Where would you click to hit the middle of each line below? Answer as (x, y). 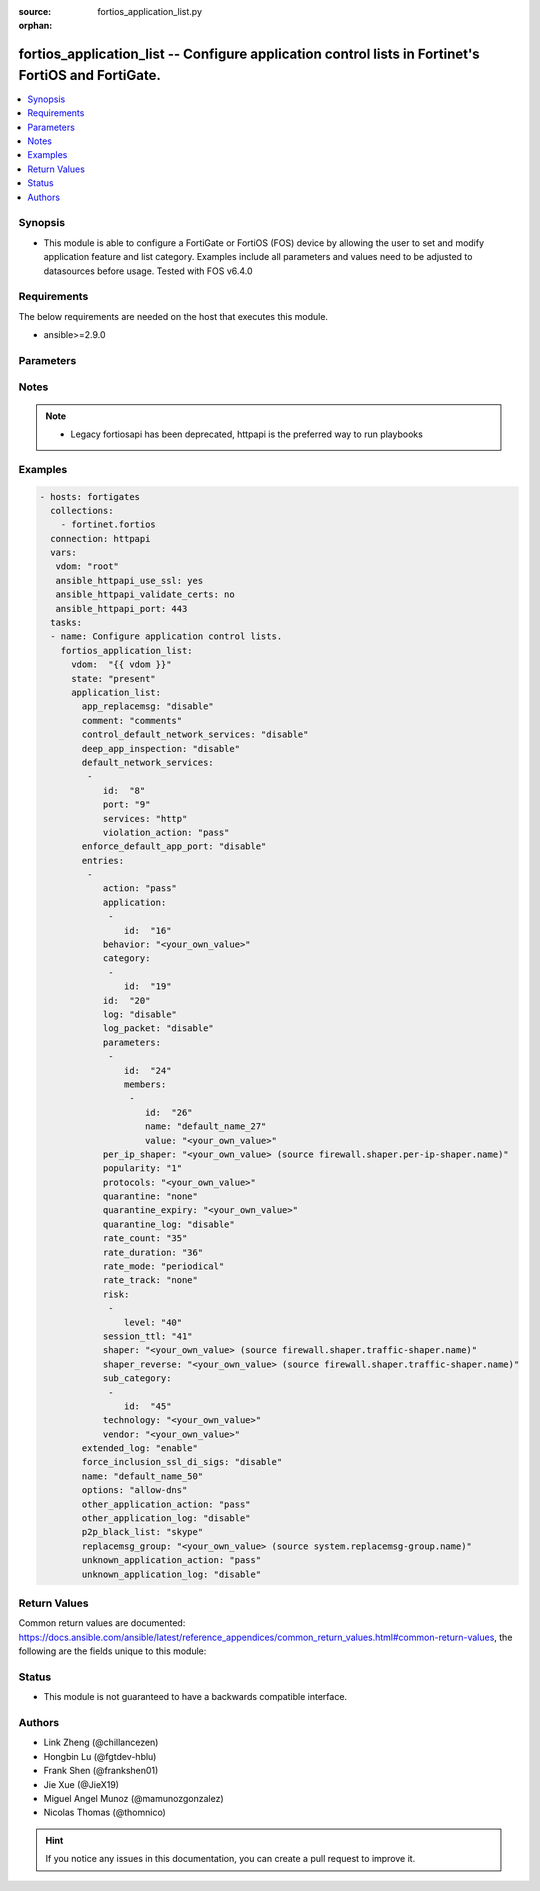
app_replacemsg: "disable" (147, 706)
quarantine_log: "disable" (168, 1224)
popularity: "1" (142, 1168)
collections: (82, 510)
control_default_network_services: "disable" (195, 734)
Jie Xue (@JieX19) (81, 1784)
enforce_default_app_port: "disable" (174, 846)
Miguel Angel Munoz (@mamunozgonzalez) (133, 1798)
